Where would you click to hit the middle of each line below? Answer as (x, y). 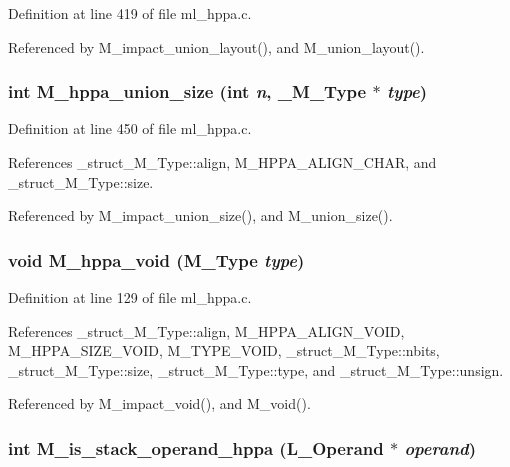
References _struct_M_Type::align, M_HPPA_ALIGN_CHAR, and (222, 162)
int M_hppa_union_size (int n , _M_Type (187, 91)
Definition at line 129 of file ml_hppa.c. (130, 297)
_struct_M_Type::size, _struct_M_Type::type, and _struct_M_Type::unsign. (256, 369)
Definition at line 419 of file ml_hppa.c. (130, 13)
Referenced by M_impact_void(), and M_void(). (159, 403)
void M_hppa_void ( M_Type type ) (156, 259)
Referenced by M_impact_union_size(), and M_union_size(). (200, 215)
